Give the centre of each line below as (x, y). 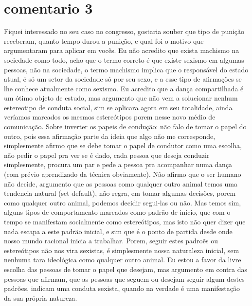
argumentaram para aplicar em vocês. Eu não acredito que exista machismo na (122, 50)
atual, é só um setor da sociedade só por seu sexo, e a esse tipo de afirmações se (123, 79)
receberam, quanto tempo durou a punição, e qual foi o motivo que (104, 41)
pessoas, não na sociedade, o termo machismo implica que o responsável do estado (126, 69)
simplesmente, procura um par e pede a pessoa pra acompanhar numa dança (118, 164)
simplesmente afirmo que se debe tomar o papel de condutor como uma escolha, (123, 145)
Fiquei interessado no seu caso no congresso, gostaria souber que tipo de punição (124, 31)
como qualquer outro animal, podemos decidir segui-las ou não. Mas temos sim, (123, 202)
